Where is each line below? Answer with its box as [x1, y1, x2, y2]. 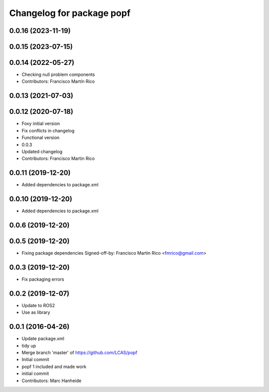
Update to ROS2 [21, 302, 55, 308]
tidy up [21, 343, 36, 349]
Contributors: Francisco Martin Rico [21, 155, 95, 162]
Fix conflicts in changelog [21, 127, 75, 133]
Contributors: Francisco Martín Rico [21, 78, 95, 84]
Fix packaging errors [21, 276, 64, 282]
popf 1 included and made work [21, 364, 87, 370]
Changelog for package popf [9, 7, 131, 18]
